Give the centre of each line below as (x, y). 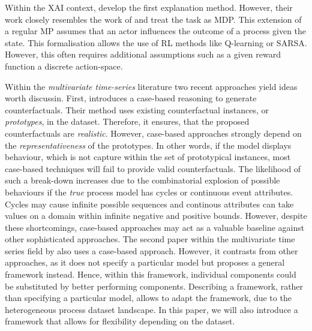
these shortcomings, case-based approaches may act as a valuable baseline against (155, 227)
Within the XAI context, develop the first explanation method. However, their (149, 7)
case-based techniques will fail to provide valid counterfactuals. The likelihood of (153, 168)
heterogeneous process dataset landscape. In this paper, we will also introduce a (151, 309)
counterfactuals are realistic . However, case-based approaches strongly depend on (153, 133)
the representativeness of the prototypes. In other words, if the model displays (148, 145)
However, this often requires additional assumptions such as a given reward (143, 54)
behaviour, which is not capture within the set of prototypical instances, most (148, 157)
